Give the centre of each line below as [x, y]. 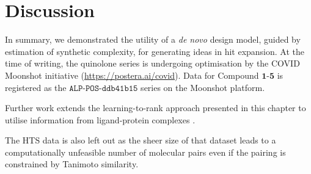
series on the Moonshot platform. [203, 87]
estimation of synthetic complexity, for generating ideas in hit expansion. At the [155, 51]
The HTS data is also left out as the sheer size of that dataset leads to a [141, 140]
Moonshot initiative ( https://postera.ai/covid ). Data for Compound [132, 75]
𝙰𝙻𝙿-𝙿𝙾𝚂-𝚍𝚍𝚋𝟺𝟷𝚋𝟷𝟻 [104, 88]
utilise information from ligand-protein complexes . [100, 119]
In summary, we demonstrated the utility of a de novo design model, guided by [153, 39]
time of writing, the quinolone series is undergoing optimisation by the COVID [152, 63]
